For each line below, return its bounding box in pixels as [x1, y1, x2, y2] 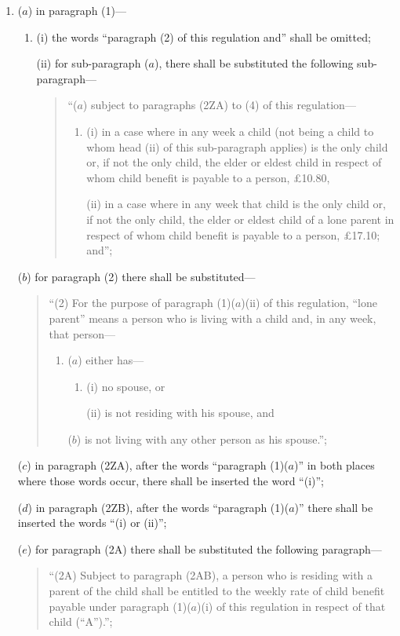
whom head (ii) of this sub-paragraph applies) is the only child [86, 138, 388, 155]
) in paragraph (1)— [27, 2, 126, 18]
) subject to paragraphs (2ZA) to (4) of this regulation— [82, 97, 356, 113]
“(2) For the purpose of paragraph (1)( [49, 294, 235, 311]
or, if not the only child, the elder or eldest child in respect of [86, 154, 382, 170]
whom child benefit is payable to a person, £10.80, [86, 169, 330, 185]
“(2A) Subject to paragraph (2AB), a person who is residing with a [49, 567, 373, 583]
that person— [49, 325, 116, 342]
